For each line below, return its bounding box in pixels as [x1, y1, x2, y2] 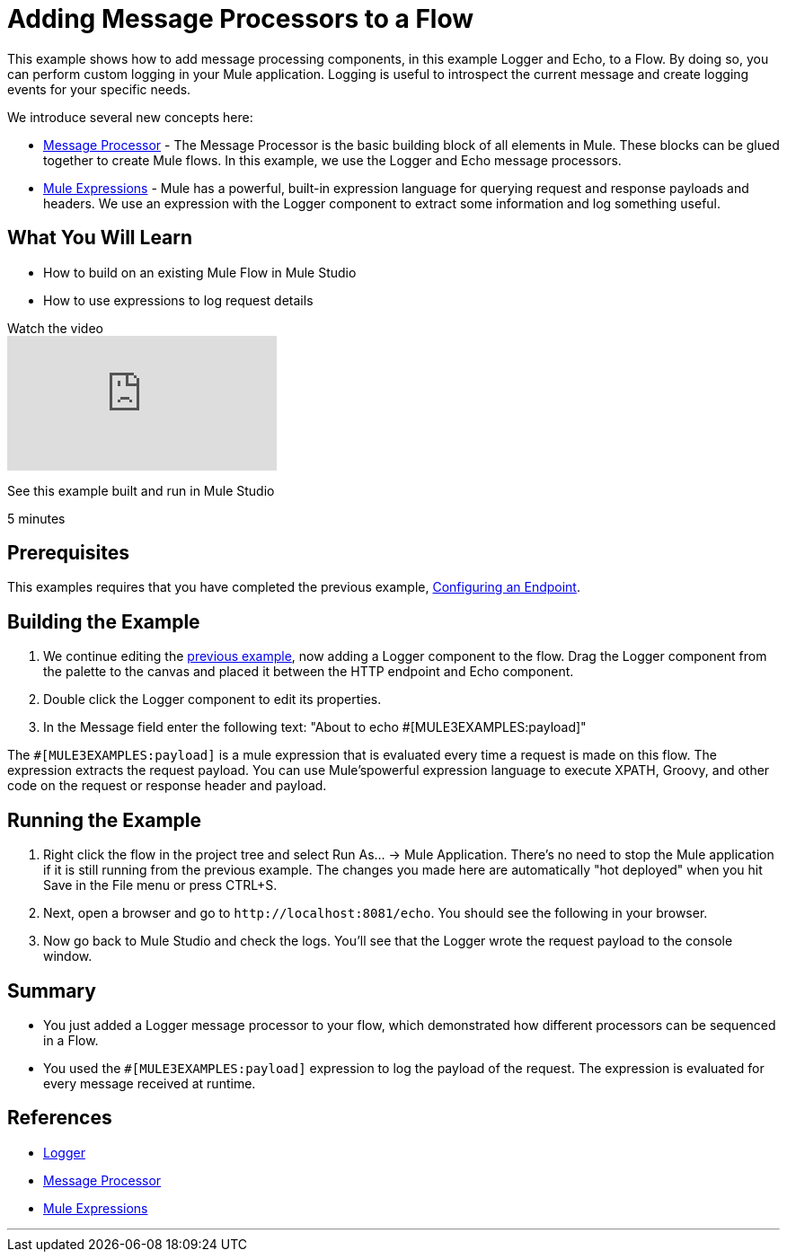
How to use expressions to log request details [43, 292, 314, 308]
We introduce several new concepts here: [7, 109, 253, 125]
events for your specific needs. [7, 81, 191, 97]
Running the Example [7, 808, 202, 832]
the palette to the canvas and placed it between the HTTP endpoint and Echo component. [43, 664, 574, 680]
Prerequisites [7, 541, 129, 565]
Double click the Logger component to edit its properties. [43, 691, 382, 708]
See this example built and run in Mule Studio [7, 482, 275, 498]
